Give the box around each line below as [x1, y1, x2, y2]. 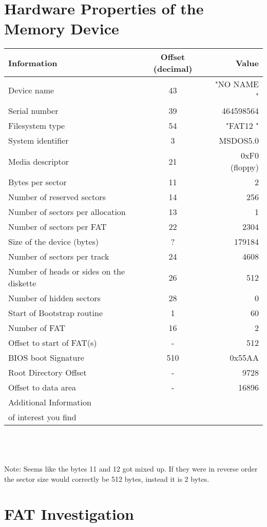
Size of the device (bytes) [8, 236, 99, 248]
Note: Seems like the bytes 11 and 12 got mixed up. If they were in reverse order [4, 463, 258, 474]
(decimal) [153, 63, 193, 75]
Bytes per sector [8, 176, 67, 188]
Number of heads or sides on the [8, 265, 125, 278]
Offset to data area [8, 381, 77, 394]
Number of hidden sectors [8, 292, 101, 304]
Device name [8, 84, 54, 96]
